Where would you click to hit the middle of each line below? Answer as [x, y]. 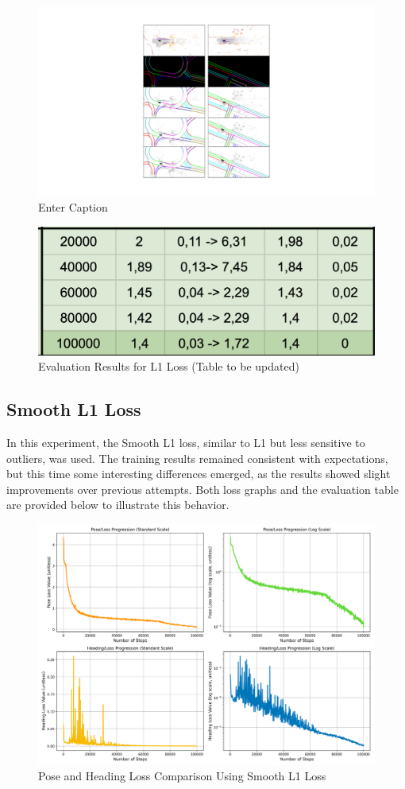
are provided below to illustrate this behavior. [118, 505]
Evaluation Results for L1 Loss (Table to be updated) [169, 366]
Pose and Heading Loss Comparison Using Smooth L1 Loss [182, 776]
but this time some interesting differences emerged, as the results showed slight [199, 474]
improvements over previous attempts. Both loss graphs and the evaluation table [202, 489]
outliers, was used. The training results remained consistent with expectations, [197, 458]
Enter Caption [73, 207]
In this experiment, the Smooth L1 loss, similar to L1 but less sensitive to [186, 442]
